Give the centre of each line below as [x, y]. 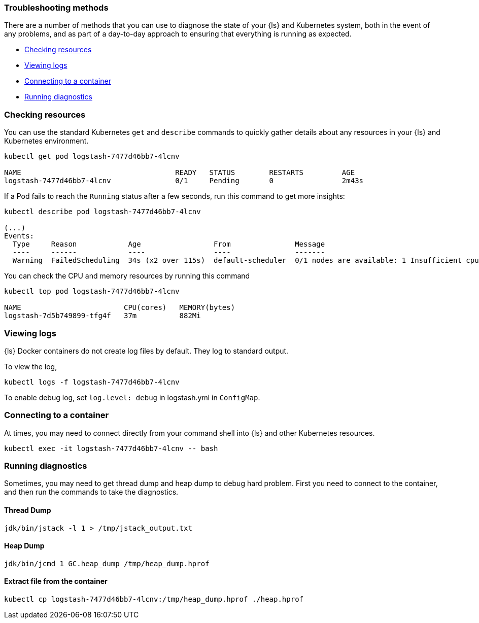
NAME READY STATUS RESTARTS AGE [180, 173]
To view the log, [31, 366]
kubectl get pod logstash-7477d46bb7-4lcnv [92, 157]
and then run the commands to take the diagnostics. [91, 492]
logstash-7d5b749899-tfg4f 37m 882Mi [102, 316]
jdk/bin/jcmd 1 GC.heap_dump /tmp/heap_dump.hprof [107, 563]
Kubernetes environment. [46, 141]
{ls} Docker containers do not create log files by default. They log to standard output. [146, 351]
